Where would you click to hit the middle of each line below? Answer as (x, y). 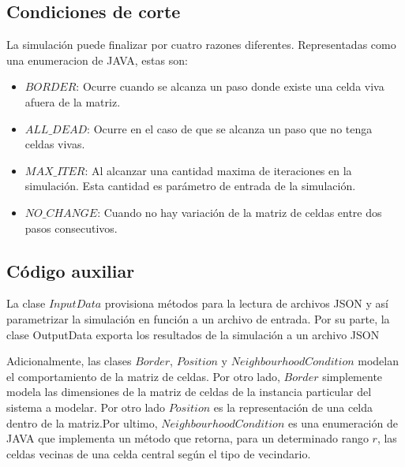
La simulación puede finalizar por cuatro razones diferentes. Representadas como (201, 45)
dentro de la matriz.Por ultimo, (82, 422)
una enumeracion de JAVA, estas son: (97, 60)
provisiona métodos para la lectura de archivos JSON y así (246, 303)
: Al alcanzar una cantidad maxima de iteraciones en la (218, 170)
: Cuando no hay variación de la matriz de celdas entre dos (240, 212)
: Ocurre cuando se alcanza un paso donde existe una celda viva (230, 86)
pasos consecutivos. (71, 228)
